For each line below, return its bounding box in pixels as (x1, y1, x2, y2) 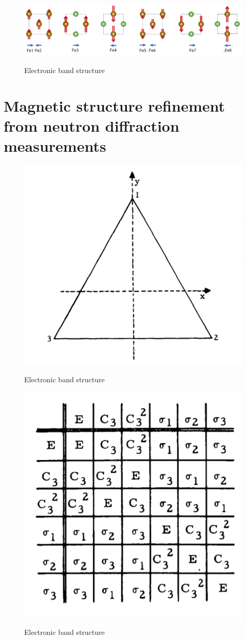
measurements (4, 135, 106, 156)
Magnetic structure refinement (4, 95, 225, 116)
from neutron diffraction (4, 115, 180, 136)
